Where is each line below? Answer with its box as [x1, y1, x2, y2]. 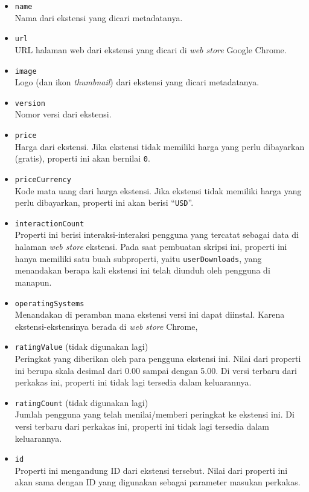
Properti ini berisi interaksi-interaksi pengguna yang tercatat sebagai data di [14, 228, 299, 241]
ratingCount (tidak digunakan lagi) [14, 396, 148, 408]
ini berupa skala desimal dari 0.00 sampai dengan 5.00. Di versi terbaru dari [14, 364, 297, 376]
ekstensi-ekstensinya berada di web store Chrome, [14, 320, 198, 332]
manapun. [14, 275, 52, 288]
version [14, 99, 45, 108]
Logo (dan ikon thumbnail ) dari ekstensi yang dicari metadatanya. [14, 76, 260, 88]
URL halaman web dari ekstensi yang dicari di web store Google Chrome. [14, 43, 287, 56]
